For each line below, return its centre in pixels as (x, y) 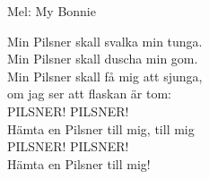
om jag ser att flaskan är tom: (89, 94)
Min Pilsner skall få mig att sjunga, (105, 76)
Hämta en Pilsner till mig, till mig (101, 128)
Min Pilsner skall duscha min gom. (103, 59)
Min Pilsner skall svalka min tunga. (105, 41)
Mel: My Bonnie (52, 11)
